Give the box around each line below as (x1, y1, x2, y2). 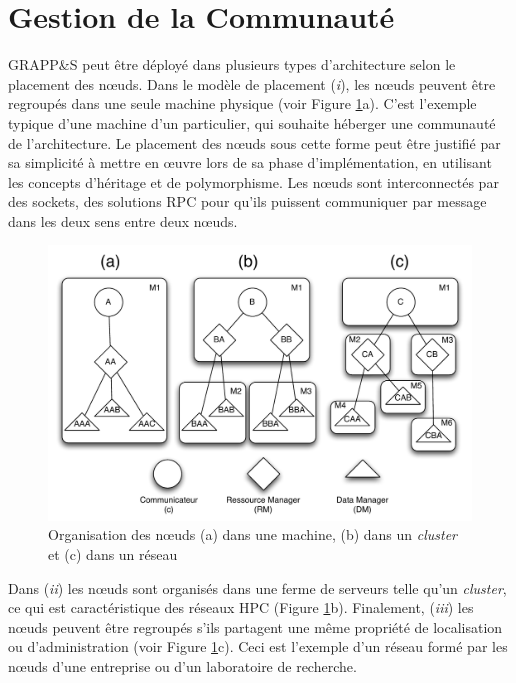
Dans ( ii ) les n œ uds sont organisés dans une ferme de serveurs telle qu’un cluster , (8, 577, 507, 598)
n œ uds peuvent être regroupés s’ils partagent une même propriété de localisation (8, 616, 503, 637)
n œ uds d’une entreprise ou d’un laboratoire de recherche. (8, 655, 357, 676)
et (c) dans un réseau (48, 544, 178, 564)
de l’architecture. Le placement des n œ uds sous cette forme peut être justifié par (8, 132, 501, 153)
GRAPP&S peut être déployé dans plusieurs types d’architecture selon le (8, 54, 456, 75)
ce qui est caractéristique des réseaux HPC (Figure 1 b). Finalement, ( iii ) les (8, 597, 474, 618)
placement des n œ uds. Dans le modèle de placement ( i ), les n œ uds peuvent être (8, 73, 496, 94)
